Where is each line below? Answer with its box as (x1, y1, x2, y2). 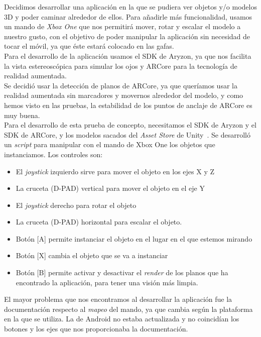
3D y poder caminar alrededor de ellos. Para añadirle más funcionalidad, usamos (4, 11, 252, 22)
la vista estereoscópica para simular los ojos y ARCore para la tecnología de (4, 60, 237, 71)
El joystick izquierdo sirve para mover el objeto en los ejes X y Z (16, 166, 214, 176)
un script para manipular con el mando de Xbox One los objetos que (4, 139, 215, 150)
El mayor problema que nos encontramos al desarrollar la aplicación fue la (4, 294, 232, 304)
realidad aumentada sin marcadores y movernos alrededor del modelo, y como (4, 90, 243, 100)
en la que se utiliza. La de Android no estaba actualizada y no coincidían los (4, 313, 239, 324)
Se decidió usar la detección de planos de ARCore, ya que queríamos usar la (4, 80, 237, 90)
